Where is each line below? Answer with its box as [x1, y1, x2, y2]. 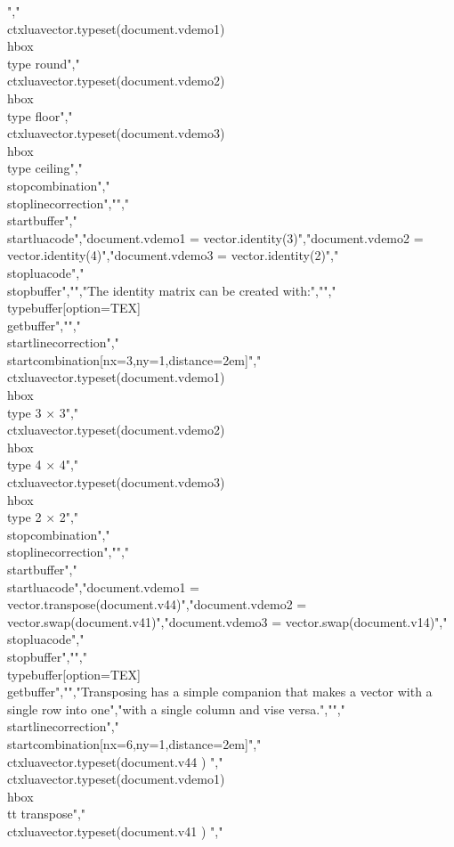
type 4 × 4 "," [7, 455, 79, 474]
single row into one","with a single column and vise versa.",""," [7, 699, 345, 718]
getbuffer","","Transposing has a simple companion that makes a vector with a [7, 682, 433, 701]
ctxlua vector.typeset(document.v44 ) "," [7, 752, 223, 770]
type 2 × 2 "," [7, 508, 79, 526]
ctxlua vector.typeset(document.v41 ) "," [7, 821, 223, 840]
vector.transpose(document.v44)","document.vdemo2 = [7, 595, 307, 614]
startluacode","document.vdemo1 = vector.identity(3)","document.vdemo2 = [7, 228, 424, 247]
